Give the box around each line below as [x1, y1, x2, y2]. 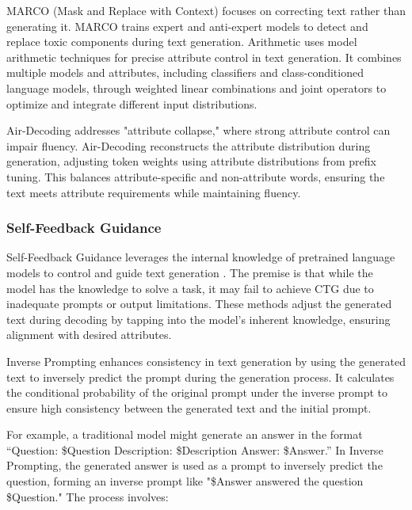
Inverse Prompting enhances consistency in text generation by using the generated [6, 352, 406, 369]
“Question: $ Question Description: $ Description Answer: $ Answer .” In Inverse [6, 441, 383, 458]
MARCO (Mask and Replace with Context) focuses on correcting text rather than [6, 2, 406, 18]
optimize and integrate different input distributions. [6, 95, 257, 112]
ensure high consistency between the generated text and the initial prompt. [6, 399, 372, 416]
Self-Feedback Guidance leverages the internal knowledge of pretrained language [6, 249, 395, 265]
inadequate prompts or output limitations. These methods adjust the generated [6, 295, 392, 312]
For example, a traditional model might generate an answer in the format [6, 426, 363, 443]
